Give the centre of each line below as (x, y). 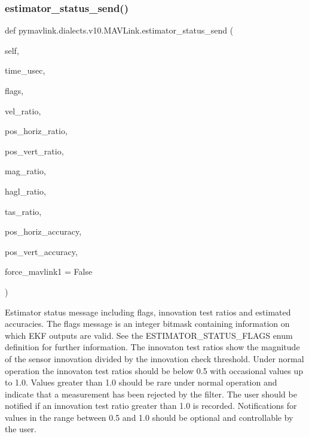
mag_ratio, (25, 171)
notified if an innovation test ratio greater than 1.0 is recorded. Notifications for (151, 406)
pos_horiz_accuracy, (43, 231)
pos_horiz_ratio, (36, 131)
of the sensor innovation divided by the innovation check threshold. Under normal (154, 358)
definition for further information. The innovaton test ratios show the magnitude (152, 347)
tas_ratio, (23, 211)
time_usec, (25, 70)
